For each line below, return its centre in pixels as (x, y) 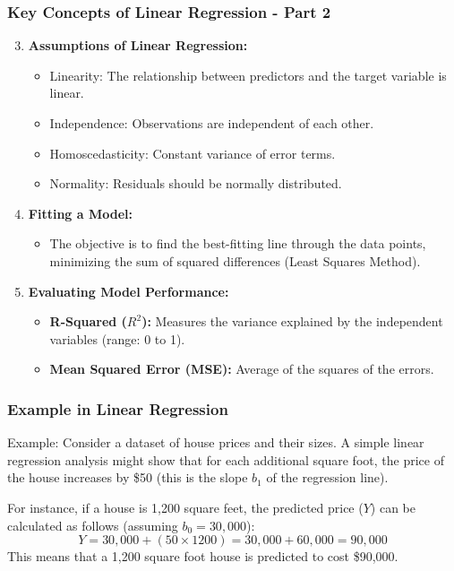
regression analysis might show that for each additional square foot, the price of (226, 459)
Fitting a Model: (80, 213)
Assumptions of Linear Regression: (138, 45)
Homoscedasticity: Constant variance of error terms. (193, 153)
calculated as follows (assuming (93, 525)
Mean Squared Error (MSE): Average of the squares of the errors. (242, 369)
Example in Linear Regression (118, 408)
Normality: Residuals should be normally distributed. (196, 183)
